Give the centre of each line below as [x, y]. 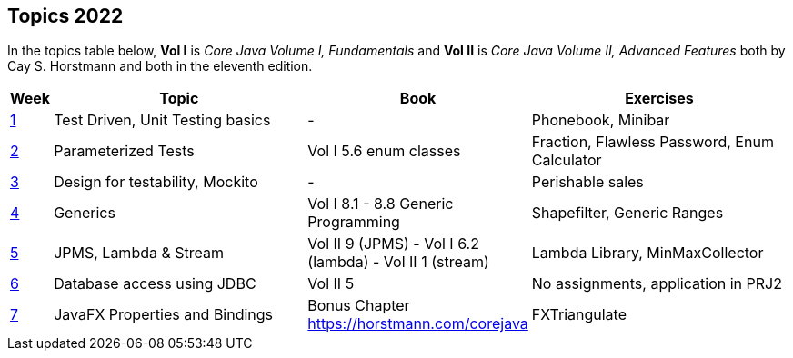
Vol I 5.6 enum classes [384, 151]
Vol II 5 [331, 284]
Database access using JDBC [155, 284]
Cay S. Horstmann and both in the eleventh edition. [160, 66]
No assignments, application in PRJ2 [657, 284]
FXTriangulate [579, 315]
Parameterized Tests [124, 151]
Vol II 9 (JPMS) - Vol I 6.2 [393, 244]
